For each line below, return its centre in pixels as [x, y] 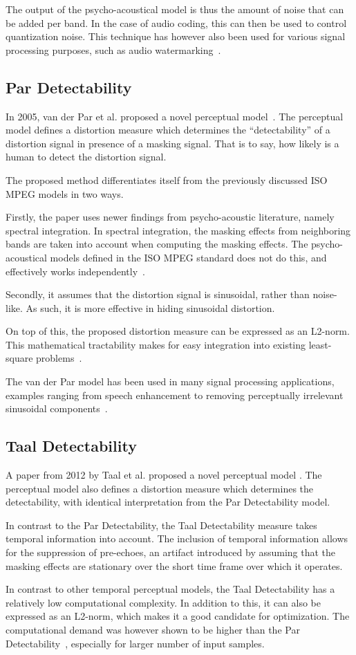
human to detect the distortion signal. [86, 157]
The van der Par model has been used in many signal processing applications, [170, 381]
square [19, 358]
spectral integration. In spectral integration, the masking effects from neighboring [178, 230]
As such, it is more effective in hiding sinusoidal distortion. [150, 307]
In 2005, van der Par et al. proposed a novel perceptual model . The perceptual [175, 116]
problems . [59, 358]
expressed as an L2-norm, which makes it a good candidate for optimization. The [178, 616]
